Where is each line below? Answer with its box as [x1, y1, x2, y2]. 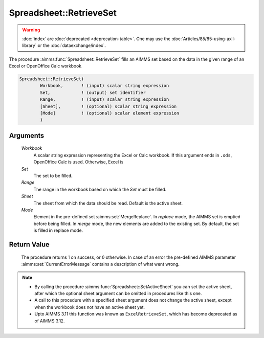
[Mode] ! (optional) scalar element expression [40, 111, 179, 116]
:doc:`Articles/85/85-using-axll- [171, 36, 236, 42]
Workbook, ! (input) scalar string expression [40, 83, 169, 89]
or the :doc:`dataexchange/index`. [37, 43, 106, 48]
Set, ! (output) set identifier [40, 90, 146, 95]
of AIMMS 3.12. [34, 318, 65, 324]
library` [22, 43, 37, 48]
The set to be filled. [33, 173, 73, 179]
